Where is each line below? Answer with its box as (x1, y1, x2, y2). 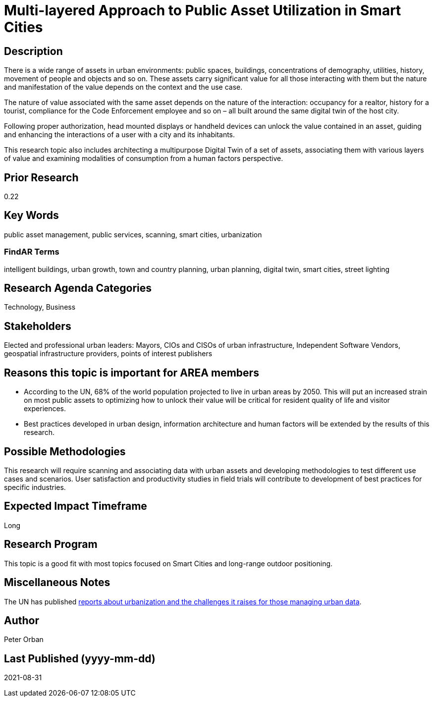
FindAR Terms (4, 247, 59, 257)
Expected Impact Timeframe (4, 500, 147, 513)
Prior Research (4, 171, 79, 184)
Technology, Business (4, 303, 76, 312)
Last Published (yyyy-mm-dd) (4, 652, 156, 665)
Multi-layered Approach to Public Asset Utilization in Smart (4, 2, 401, 19)
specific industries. (4, 483, 66, 491)
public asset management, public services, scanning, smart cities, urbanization (4, 230, 262, 239)
